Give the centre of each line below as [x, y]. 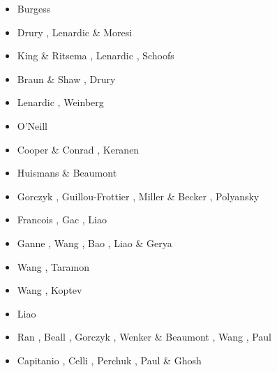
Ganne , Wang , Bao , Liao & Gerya [95, 243]
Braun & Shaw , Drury [66, 79]
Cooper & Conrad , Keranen [78, 149]
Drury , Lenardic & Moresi [75, 32]
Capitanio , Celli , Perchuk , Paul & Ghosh [109, 360]
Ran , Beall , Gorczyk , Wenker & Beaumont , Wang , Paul [144, 337]
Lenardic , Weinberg [60, 102]
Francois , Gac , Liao [62, 220]
